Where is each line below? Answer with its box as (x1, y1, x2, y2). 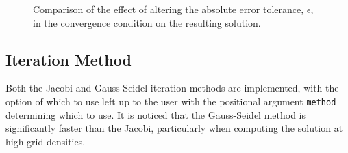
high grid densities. (5, 134, 86, 148)
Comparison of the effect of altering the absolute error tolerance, (33, 2, 304, 16)
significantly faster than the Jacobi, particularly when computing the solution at (5, 121, 343, 135)
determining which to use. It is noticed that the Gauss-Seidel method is (5, 107, 306, 122)
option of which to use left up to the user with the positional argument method (5, 94, 336, 108)
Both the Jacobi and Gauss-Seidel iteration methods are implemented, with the (5, 81, 339, 95)
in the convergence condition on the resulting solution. (33, 15, 261, 29)
